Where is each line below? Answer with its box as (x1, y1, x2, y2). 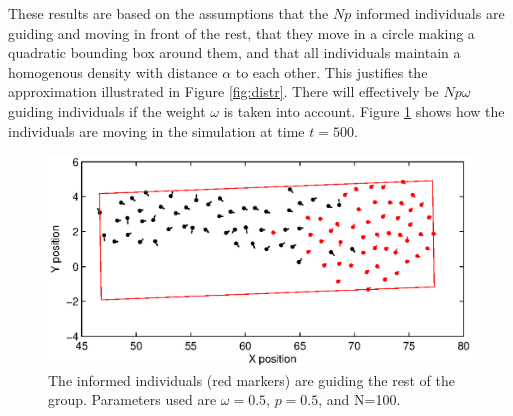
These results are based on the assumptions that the (8, 3, 329, 23)
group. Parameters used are (48, 389, 217, 410)
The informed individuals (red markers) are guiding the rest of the (48, 369, 455, 390)
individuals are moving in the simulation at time (8, 120, 305, 141)
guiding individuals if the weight (8, 100, 206, 121)
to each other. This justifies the (235, 61, 428, 82)
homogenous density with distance (8, 61, 218, 82)
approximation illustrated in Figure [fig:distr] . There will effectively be (8, 81, 439, 102)
